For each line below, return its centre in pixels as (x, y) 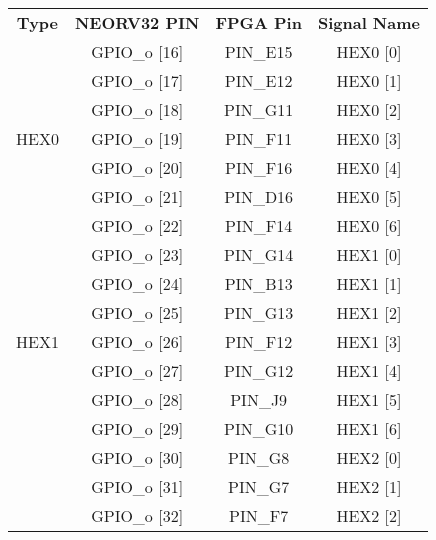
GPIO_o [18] (137, 109)
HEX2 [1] (369, 486)
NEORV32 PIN (137, 22)
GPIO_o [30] (137, 457)
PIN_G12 (259, 370)
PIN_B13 (258, 283)
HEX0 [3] (369, 138)
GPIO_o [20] (137, 167)
